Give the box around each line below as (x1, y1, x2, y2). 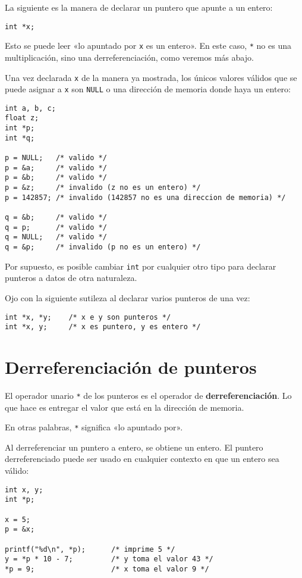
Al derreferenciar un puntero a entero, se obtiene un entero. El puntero (5, 440, 263, 453)
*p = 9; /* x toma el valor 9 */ (5, 564, 209, 573)
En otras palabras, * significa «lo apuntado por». (5, 421, 183, 433)
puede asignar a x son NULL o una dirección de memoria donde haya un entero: (5, 83, 291, 95)
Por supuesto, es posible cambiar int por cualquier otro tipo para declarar (5, 260, 276, 272)
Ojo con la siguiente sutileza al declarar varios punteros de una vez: (5, 291, 250, 304)
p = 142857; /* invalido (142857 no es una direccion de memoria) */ (5, 193, 286, 202)
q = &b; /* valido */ (5, 213, 107, 222)
